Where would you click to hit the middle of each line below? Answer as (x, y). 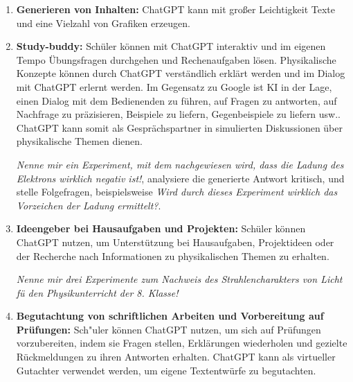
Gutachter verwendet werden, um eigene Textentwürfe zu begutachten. (166, 370)
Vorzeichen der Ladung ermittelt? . (89, 205)
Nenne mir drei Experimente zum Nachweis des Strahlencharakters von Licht (179, 279)
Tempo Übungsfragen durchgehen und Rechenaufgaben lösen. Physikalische (176, 59)
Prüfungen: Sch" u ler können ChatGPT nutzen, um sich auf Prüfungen (169, 329)
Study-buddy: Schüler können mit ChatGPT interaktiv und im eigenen (171, 46)
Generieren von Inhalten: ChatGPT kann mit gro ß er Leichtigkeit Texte (175, 9)
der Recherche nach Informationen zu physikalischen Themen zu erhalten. (173, 255)
